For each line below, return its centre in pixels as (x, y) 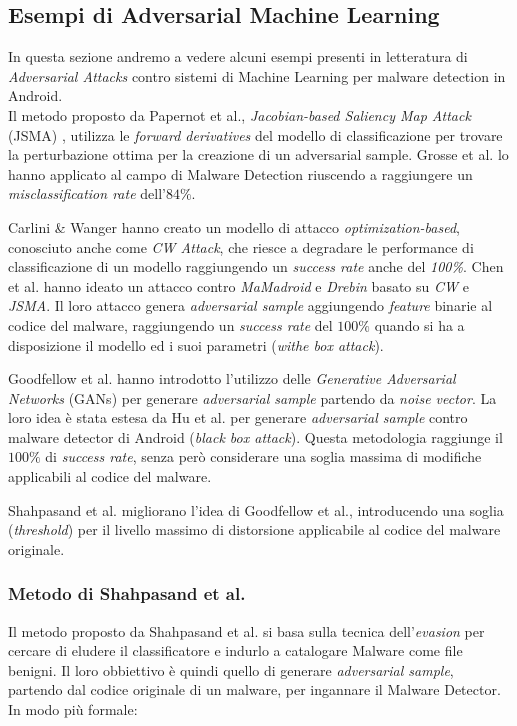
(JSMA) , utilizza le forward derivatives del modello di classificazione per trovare (255, 134)
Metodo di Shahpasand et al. (127, 593)
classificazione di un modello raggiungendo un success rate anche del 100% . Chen (256, 266)
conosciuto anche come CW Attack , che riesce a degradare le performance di (241, 246)
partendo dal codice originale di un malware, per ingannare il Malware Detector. (254, 689)
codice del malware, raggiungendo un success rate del (170, 324)
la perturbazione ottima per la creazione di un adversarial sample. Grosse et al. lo (258, 154)
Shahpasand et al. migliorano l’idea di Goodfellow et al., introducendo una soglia (256, 509)
